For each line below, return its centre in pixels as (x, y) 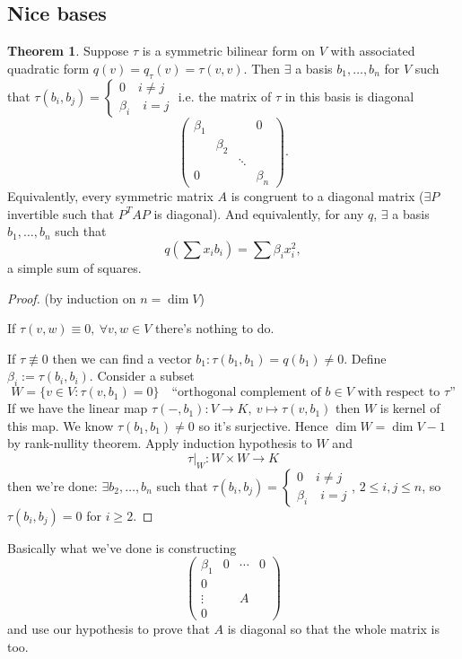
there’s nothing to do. (214, 328)
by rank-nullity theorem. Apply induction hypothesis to (160, 443)
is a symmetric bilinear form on (229, 51)
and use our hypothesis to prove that (109, 629)
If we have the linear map (78, 408)
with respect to (399, 393)
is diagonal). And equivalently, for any (259, 213)
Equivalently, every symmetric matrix (110, 196)
